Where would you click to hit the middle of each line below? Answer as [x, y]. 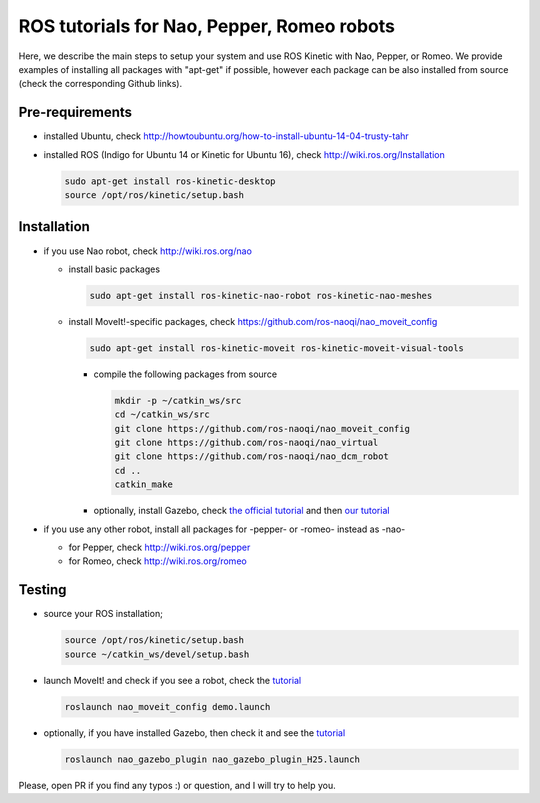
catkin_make [144, 484]
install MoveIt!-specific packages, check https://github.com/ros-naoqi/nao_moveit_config [253, 321]
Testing [42, 590]
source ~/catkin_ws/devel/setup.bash [157, 654]
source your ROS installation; [103, 614]
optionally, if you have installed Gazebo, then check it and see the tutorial [194, 732]
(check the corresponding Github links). [100, 84]
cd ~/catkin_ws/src [162, 414]
